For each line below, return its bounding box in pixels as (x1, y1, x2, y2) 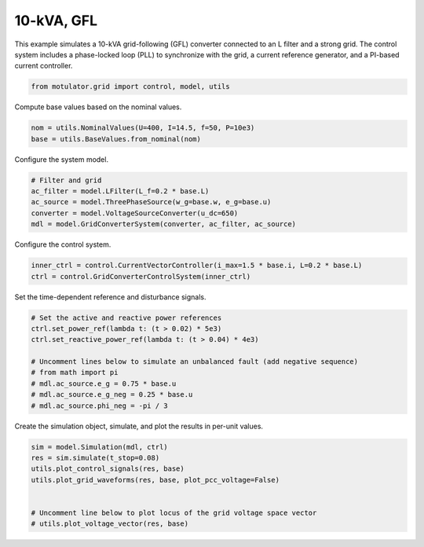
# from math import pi (31, 368, 119, 377)
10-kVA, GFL (14, 12, 98, 29)
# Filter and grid (31, 175, 102, 185)
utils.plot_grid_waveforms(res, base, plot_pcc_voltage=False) (31, 475, 280, 484)
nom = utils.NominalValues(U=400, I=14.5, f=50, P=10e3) (31, 123, 255, 133)
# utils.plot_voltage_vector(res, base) (31, 519, 188, 528)
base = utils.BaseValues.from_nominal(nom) (31, 134, 202, 143)
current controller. (14, 61, 73, 71)
